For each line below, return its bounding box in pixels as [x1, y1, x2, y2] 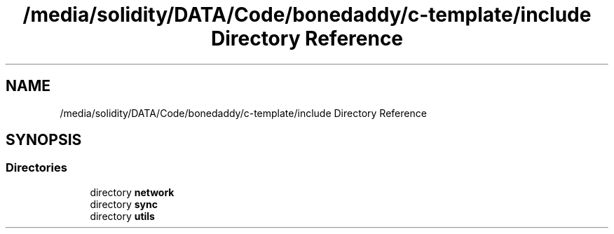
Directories [6, 160, 67, 175]
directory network [90, 186, 175, 198]
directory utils [90, 209, 155, 222]
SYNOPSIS [6, 131, 82, 149]
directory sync [90, 198, 158, 210]
